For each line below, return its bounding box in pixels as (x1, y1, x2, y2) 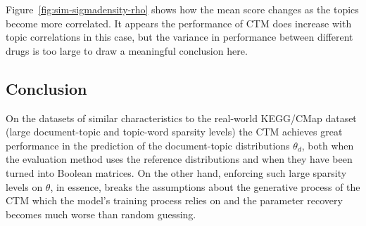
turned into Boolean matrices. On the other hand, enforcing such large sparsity (6, 165, 347, 180)
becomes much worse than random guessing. (6, 206, 196, 221)
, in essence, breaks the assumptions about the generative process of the (50, 179, 360, 194)
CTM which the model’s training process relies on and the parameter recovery (6, 193, 343, 208)
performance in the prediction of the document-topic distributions (6, 138, 290, 152)
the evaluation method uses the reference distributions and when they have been (6, 152, 353, 166)
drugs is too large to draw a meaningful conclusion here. (6, 43, 248, 58)
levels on (6, 179, 43, 194)
